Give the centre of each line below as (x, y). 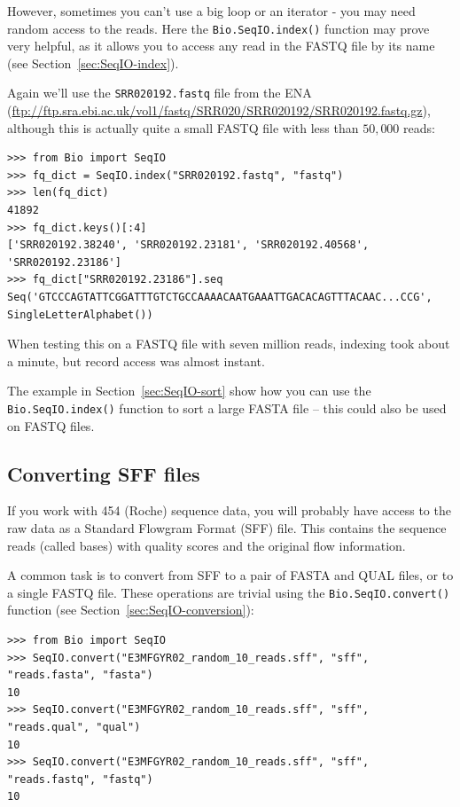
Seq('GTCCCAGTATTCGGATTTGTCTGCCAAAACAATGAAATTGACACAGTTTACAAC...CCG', (220, 298)
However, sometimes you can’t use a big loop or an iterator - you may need (211, 11)
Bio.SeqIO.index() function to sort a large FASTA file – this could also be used (227, 408)
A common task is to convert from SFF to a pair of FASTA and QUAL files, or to (230, 575)
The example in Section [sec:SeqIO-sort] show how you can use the (189, 391)
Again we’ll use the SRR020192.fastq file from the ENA (160, 93)
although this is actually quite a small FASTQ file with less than (183, 127)
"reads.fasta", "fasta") (80, 675)
